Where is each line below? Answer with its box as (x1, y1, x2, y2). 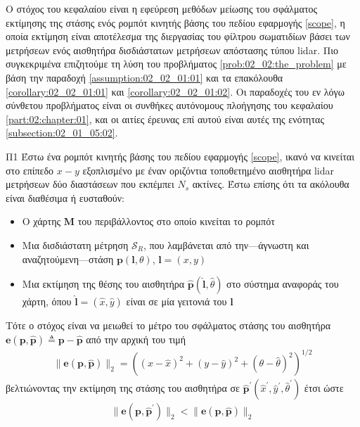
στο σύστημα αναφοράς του (226, 276, 339, 291)
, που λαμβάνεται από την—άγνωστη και (143, 237, 309, 252)
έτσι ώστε (304, 381, 344, 395)
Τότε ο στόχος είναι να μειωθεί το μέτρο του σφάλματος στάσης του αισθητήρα (6, 318, 331, 333)
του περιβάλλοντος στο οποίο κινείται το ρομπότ (77, 214, 275, 229)
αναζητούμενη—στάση (22, 251, 114, 266)
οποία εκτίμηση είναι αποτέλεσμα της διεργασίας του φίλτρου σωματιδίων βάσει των (6, 29, 350, 44)
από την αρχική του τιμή (86, 331, 186, 346)
